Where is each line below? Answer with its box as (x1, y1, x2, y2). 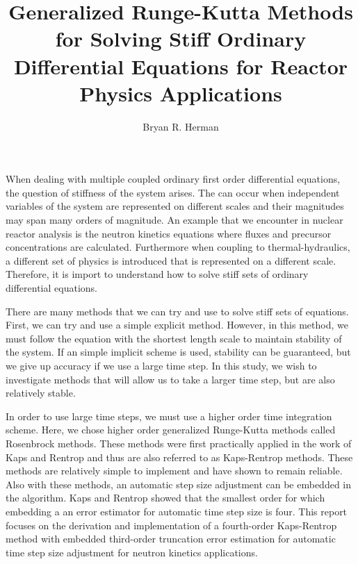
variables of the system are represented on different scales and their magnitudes (6, 199, 344, 213)
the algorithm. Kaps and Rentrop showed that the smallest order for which (6, 490, 325, 505)
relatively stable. (6, 385, 76, 400)
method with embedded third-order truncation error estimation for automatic (6, 531, 336, 546)
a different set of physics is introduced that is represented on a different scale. (6, 253, 336, 267)
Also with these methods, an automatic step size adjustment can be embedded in (6, 476, 352, 491)
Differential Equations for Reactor (13, 51, 348, 80)
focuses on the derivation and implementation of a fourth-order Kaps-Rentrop (6, 517, 337, 532)
